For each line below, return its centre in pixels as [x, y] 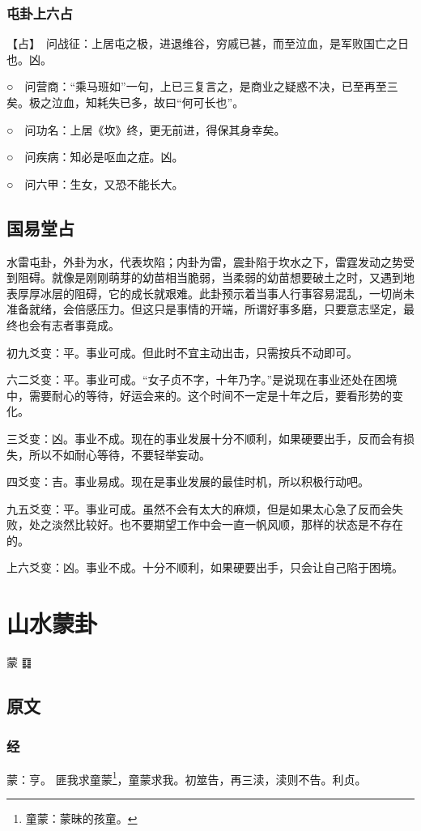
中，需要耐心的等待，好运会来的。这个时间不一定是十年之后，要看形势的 [199, 395]
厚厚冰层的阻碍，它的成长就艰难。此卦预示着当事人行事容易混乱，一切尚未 [216, 293]
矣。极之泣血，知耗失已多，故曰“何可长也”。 [125, 102]
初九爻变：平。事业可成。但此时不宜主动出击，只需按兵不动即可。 [182, 352]
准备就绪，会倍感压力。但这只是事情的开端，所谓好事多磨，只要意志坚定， [205, 309]
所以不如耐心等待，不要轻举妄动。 [119, 454]
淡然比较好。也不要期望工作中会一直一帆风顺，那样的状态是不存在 [227, 524]
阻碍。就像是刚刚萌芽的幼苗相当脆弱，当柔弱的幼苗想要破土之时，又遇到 [210, 277]
